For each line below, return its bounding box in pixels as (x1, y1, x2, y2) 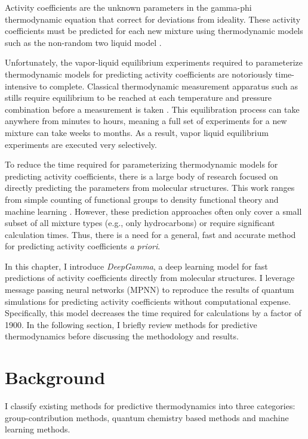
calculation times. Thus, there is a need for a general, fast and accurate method (5, 228, 296, 240)
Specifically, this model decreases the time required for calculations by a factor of (5, 307, 301, 319)
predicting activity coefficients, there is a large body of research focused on (5, 169, 278, 182)
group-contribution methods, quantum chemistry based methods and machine (5, 411, 289, 423)
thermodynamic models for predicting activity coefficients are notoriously (5, 67, 273, 80)
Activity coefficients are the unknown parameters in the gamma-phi (5, 1, 252, 13)
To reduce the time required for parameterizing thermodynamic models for (5, 158, 278, 171)
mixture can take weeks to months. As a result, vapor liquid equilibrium (5, 126, 269, 138)
